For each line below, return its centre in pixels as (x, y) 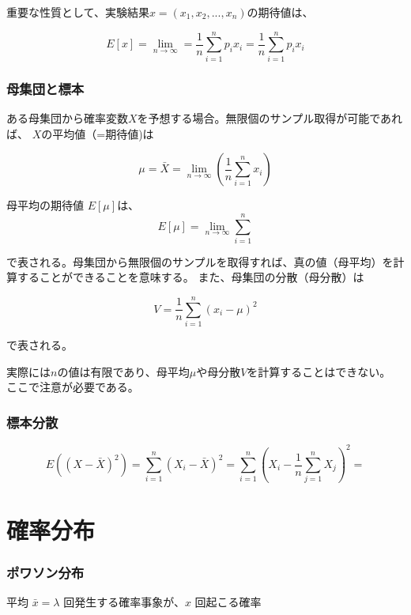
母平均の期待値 (45, 205)
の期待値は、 (280, 12)
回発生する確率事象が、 (124, 601)
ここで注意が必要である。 (73, 387)
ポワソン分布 (45, 572)
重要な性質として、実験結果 (78, 12)
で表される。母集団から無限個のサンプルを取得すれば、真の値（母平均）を (200, 261)
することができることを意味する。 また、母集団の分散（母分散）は (190, 277)
